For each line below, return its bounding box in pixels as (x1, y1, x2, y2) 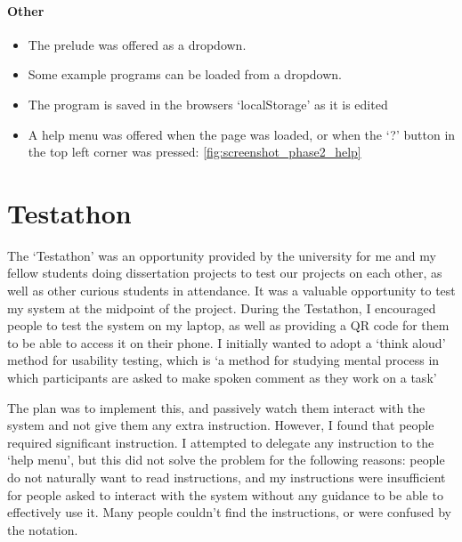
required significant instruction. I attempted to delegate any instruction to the (7, 433, 434, 451)
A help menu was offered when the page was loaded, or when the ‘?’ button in (28, 125, 456, 143)
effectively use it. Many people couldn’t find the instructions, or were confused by (7, 503, 451, 522)
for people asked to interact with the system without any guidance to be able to (7, 485, 443, 504)
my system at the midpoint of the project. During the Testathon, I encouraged (7, 298, 436, 317)
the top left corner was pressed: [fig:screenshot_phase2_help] (28, 142, 361, 161)
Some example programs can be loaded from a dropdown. (28, 65, 342, 84)
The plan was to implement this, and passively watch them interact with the (7, 398, 426, 417)
